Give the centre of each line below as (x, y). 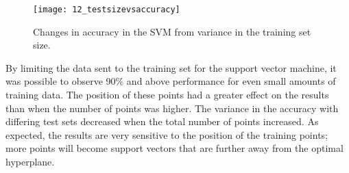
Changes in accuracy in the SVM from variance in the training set (172, 31)
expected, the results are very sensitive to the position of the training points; (167, 134)
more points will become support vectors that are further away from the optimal (174, 148)
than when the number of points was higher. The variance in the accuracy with (172, 108)
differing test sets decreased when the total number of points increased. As (162, 121)
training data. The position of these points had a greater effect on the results (167, 95)
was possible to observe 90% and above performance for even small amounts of (171, 81)
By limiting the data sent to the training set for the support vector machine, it (171, 67)
